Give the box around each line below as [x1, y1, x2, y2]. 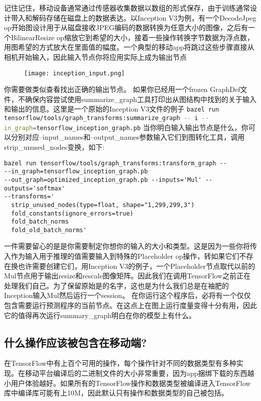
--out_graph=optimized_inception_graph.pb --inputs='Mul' [4, 176, 202, 183]
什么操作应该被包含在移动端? [4, 334, 147, 350]
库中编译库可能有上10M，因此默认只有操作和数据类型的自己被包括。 [4, 387, 228, 398]
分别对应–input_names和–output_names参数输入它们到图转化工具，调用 [11, 132, 245, 142]
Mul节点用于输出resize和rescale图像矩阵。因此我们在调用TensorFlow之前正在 [4, 270, 251, 281]
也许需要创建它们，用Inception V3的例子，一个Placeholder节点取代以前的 [18, 260, 255, 271]
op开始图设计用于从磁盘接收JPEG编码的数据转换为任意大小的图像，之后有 [4, 22, 248, 33]
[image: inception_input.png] [24, 69, 125, 77]
